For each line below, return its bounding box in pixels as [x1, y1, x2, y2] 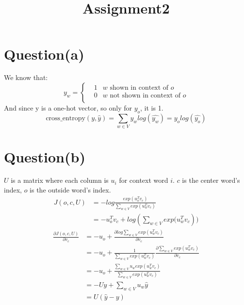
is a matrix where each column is [11, 175, 109, 185]
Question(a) [4, 44, 84, 64]
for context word [119, 175, 168, 185]
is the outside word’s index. [30, 184, 111, 194]
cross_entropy [46, 114, 85, 122]
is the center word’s [182, 175, 240, 185]
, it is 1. [140, 102, 163, 112]
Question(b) [4, 147, 85, 167]
